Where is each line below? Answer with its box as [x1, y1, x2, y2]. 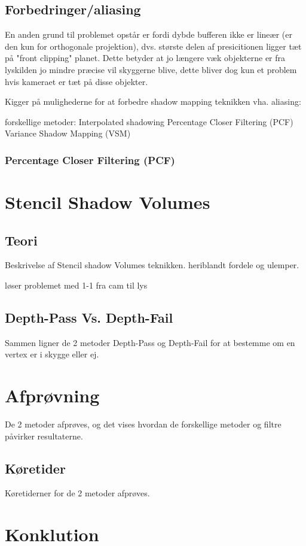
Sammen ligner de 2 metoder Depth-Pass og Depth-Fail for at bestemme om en [5, 336, 295, 348]
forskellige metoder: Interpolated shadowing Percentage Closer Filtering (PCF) [5, 115, 293, 128]
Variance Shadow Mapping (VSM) [5, 127, 131, 139]
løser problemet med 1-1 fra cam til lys [5, 278, 148, 291]
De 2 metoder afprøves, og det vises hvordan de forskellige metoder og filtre [5, 418, 281, 430]
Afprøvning [5, 383, 100, 408]
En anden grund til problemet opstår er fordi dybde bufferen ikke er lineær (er [5, 28, 292, 41]
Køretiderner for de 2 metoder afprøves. [5, 487, 150, 499]
